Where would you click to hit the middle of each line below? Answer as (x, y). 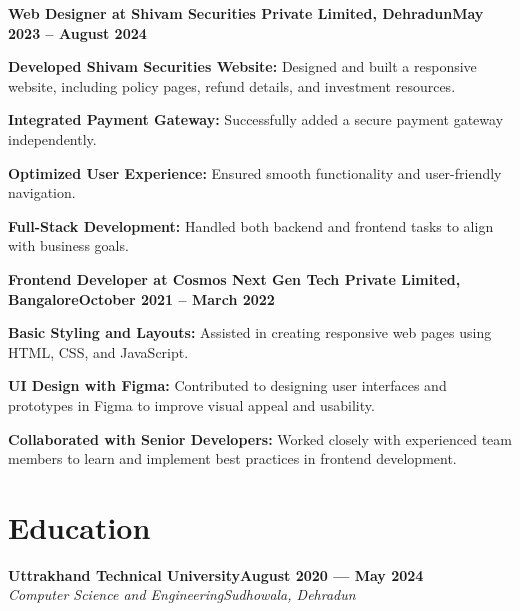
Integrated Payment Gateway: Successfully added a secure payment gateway (256, 119)
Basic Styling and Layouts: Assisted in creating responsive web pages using (250, 332)
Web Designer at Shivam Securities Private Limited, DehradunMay (246, 13)
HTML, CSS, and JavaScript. (98, 351)
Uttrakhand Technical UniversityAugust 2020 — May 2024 (216, 574)
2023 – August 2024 (77, 32)
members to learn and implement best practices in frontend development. (232, 458)
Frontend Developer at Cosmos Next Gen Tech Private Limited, (234, 278)
